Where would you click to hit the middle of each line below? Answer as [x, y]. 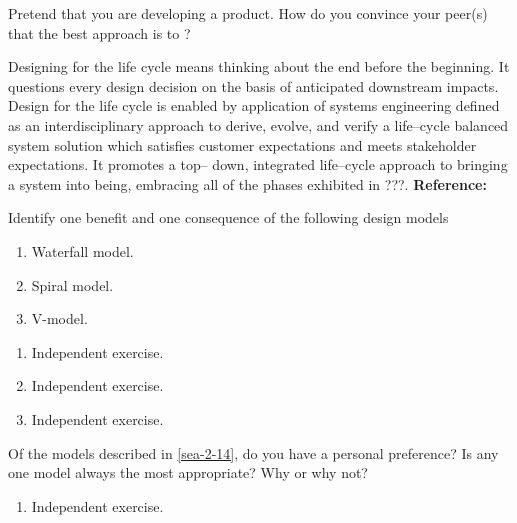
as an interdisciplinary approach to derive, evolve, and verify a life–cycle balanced [258, 124]
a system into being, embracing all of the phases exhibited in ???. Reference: [247, 183]
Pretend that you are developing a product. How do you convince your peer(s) [248, 13]
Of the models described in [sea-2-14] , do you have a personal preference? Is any [253, 452]
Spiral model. [72, 284]
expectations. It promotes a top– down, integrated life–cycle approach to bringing [258, 164]
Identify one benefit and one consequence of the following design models [228, 217]
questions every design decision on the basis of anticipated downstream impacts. [253, 85]
